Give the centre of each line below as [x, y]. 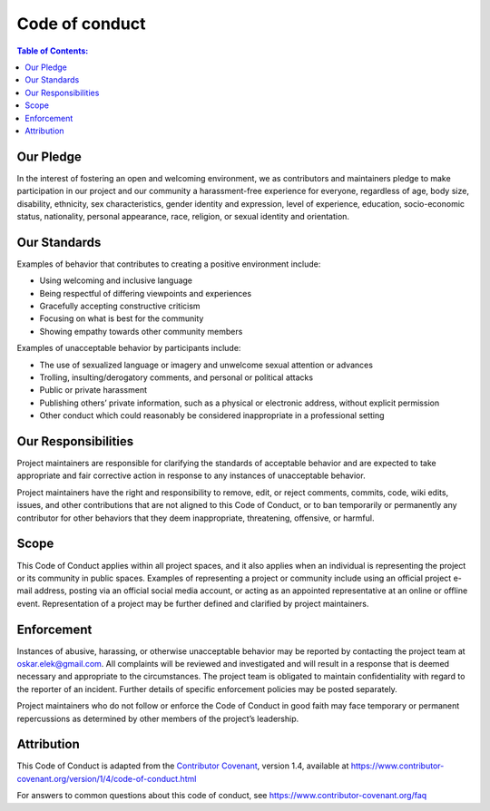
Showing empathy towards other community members [141, 331]
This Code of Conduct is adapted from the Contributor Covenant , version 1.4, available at [183, 766]
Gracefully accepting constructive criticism [120, 306]
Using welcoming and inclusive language [116, 280]
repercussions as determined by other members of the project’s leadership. [158, 718]
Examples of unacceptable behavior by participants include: [129, 348]
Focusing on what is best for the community [122, 318]
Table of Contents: [53, 51]
